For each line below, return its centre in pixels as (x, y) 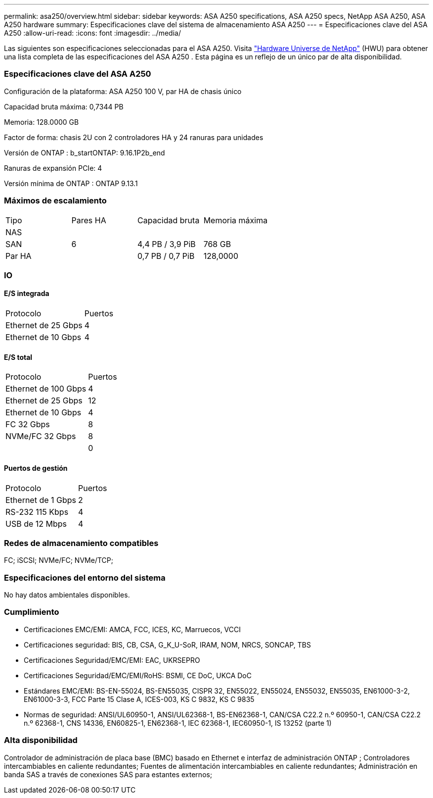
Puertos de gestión (36, 468)
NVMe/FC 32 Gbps (41, 436)
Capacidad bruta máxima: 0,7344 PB (64, 106)
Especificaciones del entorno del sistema (85, 577)
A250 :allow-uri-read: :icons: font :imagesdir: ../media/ (92, 33)
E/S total (18, 357)
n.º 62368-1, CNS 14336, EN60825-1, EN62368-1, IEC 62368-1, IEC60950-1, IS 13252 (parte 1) (178, 723)
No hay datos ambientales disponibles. (67, 595)
